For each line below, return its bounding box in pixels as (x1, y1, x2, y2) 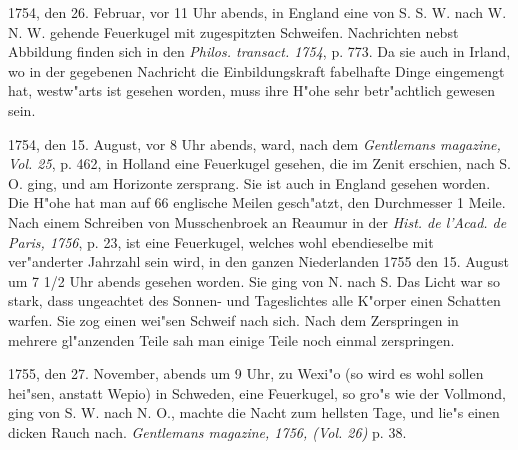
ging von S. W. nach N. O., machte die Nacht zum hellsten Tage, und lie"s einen (8, 402, 500, 423)
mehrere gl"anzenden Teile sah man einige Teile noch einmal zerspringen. (8, 329, 455, 350)
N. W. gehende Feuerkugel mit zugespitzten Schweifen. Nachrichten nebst (8, 21, 459, 42)
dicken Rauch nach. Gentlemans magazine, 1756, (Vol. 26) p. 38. (8, 421, 407, 442)
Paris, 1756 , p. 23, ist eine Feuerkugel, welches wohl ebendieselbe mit (8, 231, 434, 252)
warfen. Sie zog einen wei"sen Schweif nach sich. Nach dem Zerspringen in (8, 309, 459, 330)
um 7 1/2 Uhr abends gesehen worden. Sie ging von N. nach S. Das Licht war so (8, 270, 500, 291)
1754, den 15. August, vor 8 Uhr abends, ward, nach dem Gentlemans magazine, (8, 133, 501, 154)
